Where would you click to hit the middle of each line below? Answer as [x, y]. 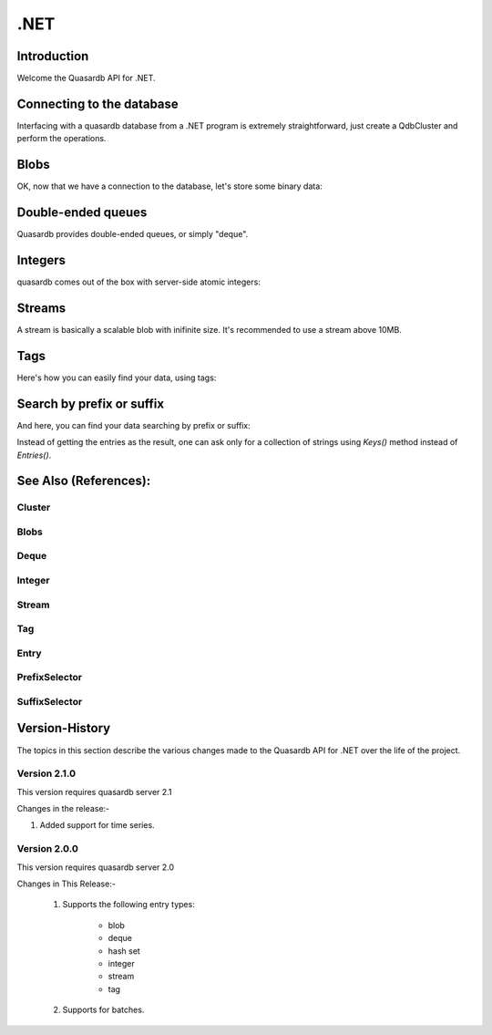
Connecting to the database [98, 103]
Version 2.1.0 [46, 773]
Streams [41, 308]
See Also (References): [84, 481]
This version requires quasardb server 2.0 [96, 867]
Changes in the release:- [63, 809]
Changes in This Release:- [66, 884]
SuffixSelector [50, 701]
